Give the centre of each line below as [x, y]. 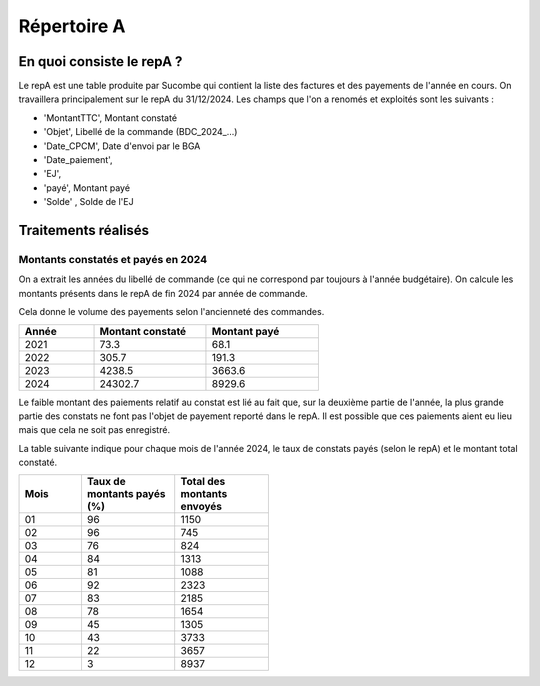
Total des [203, 482]
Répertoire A [72, 26]
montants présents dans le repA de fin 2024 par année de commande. [163, 293]
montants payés [126, 494]
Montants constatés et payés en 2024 [113, 259]
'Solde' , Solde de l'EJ [88, 202]
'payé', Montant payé [86, 187]
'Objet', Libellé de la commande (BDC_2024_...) [140, 132]
